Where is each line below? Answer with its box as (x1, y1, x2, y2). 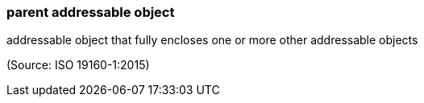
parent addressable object (6, 4, 175, 20)
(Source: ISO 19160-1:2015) (6, 58, 150, 72)
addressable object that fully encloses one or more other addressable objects (6, 33, 418, 47)
